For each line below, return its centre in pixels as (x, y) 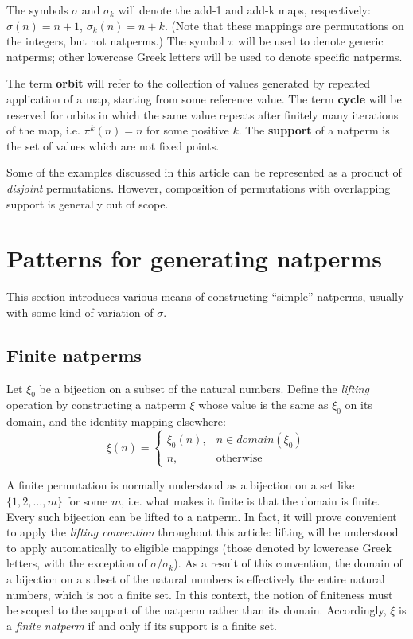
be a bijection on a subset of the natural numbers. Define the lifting (204, 388)
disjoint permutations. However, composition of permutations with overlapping (199, 187)
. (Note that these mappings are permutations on (284, 25)
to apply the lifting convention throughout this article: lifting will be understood (203, 532)
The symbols (37, 10)
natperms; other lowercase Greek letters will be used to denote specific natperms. (205, 56)
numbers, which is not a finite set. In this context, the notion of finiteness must (200, 594)
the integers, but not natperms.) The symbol (115, 41)
